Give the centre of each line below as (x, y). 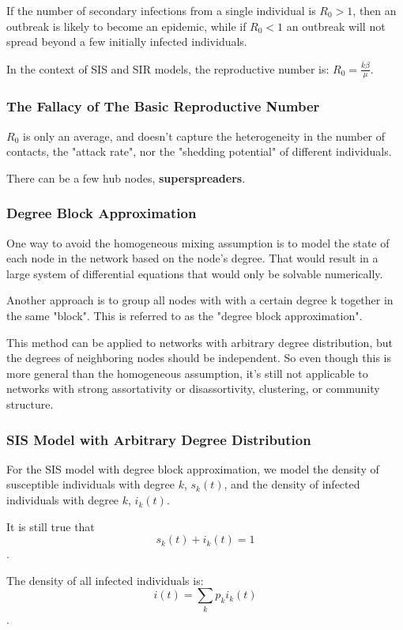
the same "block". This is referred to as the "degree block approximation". (185, 316)
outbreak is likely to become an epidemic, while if (126, 26)
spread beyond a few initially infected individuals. (127, 41)
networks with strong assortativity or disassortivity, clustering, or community (193, 389)
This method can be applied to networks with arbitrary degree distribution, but (200, 342)
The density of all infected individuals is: (105, 580)
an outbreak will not (336, 26)
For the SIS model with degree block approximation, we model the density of (193, 468)
